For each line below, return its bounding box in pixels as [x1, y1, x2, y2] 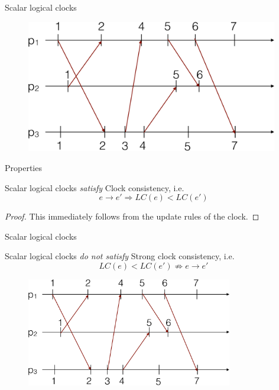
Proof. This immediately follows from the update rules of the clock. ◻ [5, 210, 259, 223]
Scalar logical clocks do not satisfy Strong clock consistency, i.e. [5, 250, 235, 262]
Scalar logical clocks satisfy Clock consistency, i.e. [5, 181, 184, 194]
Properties [5, 162, 42, 174]
